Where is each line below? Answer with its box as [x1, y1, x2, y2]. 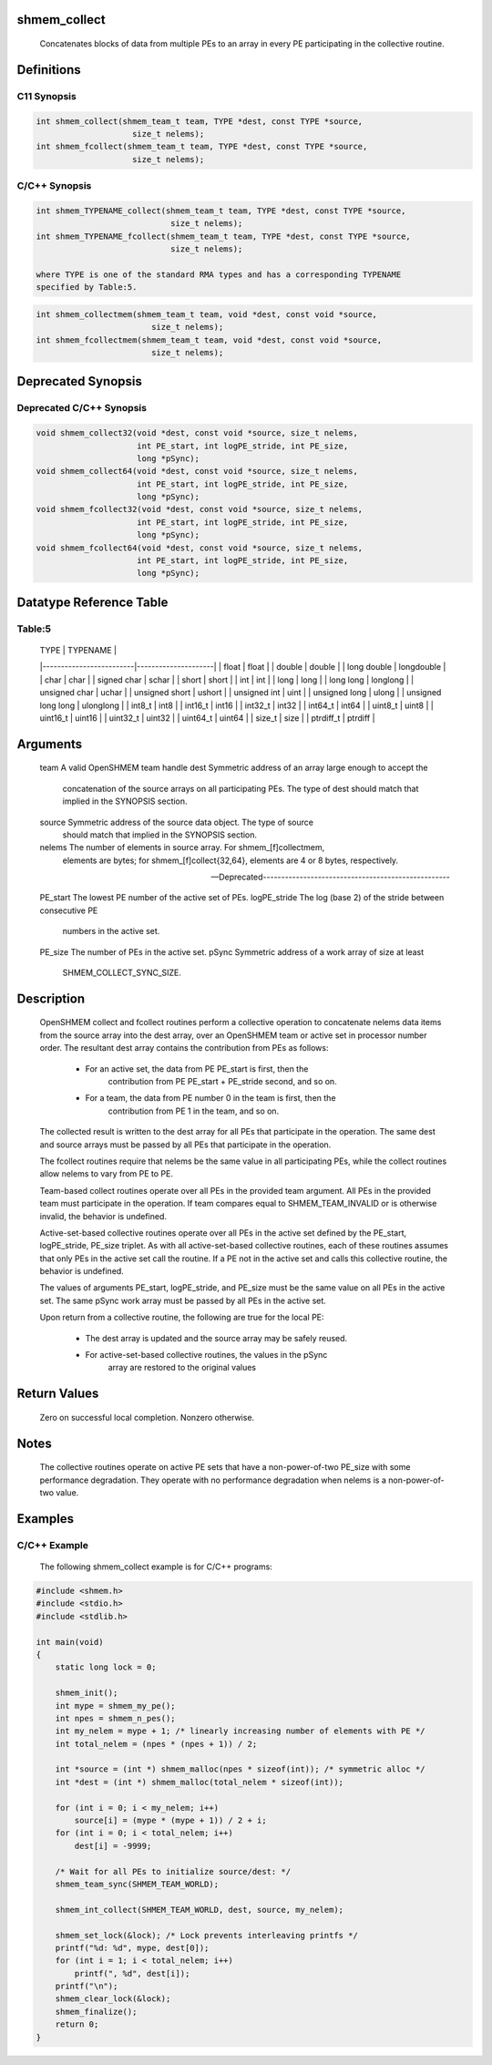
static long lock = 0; [55, 1662, 157, 1672]
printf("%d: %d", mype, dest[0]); [55, 1942, 210, 1953]
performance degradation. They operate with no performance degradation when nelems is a [39, 1474, 387, 1485]
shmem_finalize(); [55, 2006, 138, 2017]
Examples [16, 1511, 75, 1526]
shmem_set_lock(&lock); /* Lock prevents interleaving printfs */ [55, 1930, 359, 1940]
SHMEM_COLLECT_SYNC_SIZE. [62, 967, 182, 979]
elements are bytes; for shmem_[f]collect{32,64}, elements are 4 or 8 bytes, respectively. [62, 855, 399, 866]
